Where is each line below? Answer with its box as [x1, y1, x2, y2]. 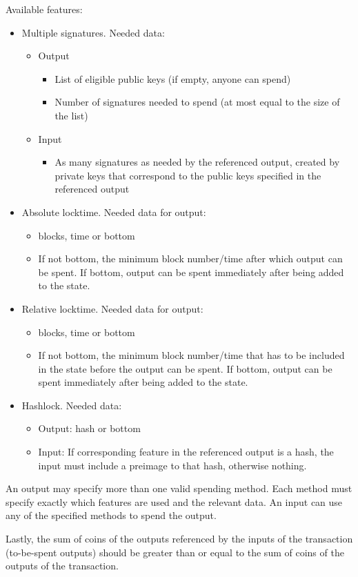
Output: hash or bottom [38, 421, 141, 436]
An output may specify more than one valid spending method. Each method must [6, 481, 352, 496]
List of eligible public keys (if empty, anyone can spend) [54, 71, 291, 86]
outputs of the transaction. [6, 558, 119, 573]
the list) [54, 108, 88, 122]
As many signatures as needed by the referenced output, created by [54, 155, 340, 169]
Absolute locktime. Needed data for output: [21, 204, 206, 219]
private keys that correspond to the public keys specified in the [54, 168, 321, 182]
